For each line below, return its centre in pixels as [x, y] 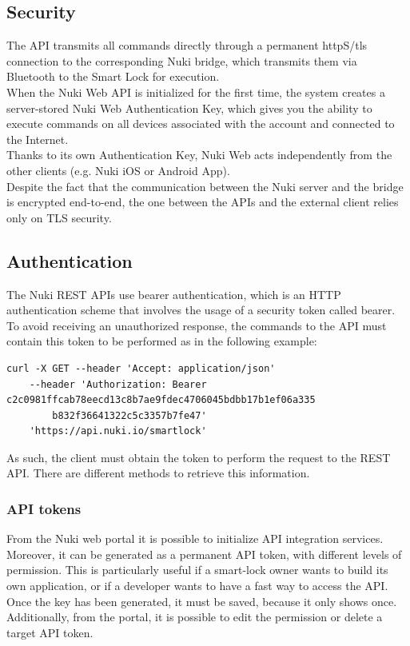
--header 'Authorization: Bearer [118, 384]
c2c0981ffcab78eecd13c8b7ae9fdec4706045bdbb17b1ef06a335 [161, 400]
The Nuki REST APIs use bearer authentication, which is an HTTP [174, 294]
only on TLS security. [59, 217]
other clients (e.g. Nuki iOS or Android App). [118, 170]
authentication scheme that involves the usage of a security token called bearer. [201, 310]
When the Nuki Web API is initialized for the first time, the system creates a [196, 92]
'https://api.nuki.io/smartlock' [118, 431]
